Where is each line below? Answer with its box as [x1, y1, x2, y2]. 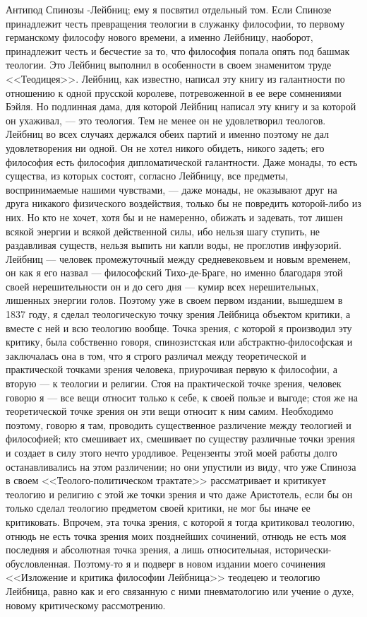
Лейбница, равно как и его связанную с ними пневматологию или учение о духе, [6, 583, 354, 598]
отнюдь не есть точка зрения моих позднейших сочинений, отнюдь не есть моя [6, 528, 347, 543]
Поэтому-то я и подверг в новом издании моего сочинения [73, 556, 325, 570]
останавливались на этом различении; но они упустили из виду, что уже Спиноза [6, 459, 356, 474]
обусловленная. [6, 556, 71, 570]
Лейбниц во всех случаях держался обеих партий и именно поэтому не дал [6, 127, 329, 141]
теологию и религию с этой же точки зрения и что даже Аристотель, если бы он [6, 486, 353, 501]
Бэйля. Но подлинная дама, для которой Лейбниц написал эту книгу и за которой [6, 99, 356, 114]
